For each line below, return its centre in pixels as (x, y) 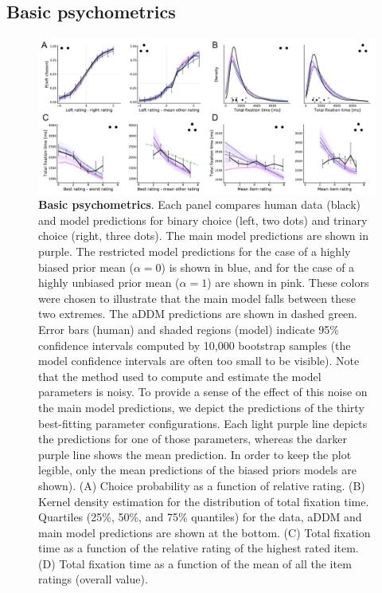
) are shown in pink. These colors (288, 283)
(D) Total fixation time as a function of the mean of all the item (195, 563)
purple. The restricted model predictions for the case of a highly (195, 251)
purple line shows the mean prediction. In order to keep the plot (195, 454)
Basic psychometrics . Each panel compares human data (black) (199, 204)
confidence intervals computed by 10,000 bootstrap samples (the (195, 345)
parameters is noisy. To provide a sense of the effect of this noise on (203, 392)
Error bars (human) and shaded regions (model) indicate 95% (189, 329)
